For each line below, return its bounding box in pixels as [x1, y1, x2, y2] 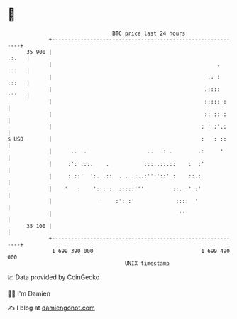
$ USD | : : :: [7, 135, 227, 143]
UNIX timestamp [124, 259, 170, 267]
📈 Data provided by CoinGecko [7, 273, 100, 281]
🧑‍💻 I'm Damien [7, 289, 51, 298]
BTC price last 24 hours [112, 30, 186, 37]
